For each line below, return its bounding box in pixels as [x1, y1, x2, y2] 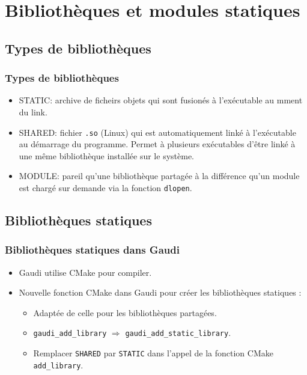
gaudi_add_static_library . [125, 326, 231, 339]
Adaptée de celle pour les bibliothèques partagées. [33, 306, 217, 319]
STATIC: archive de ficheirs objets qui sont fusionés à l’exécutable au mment [19, 94, 303, 106]
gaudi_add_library [33, 329, 107, 338]
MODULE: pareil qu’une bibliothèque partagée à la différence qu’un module [19, 169, 300, 182]
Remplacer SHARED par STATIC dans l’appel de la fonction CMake [33, 347, 273, 359]
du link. [19, 105, 47, 118]
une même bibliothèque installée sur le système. [19, 149, 194, 162]
